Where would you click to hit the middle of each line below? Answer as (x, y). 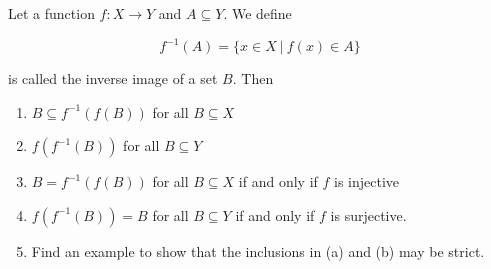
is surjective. (368, 214)
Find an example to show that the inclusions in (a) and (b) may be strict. (258, 250)
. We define (257, 13)
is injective (367, 181)
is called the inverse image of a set (113, 78)
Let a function (51, 13)
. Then (253, 78)
